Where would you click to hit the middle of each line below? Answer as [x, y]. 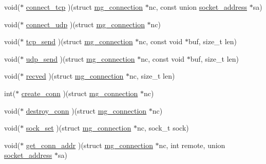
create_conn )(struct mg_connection [80, 93]
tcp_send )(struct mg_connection [79, 41]
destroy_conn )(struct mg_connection [86, 110]
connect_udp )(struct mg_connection [85, 24]
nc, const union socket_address [198, 7]
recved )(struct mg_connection [75, 76]
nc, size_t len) [152, 76]
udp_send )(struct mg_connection [80, 58]
